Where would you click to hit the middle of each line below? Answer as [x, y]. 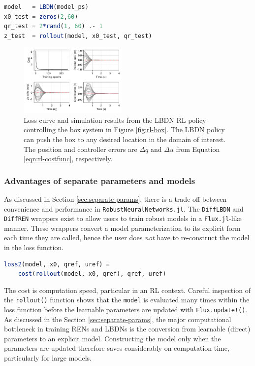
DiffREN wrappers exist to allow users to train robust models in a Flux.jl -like [123, 218]
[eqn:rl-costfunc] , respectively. [68, 159]
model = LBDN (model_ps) [46, 7]
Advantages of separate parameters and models [100, 180]
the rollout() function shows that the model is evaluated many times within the [127, 300]
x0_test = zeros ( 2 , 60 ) [41, 17]
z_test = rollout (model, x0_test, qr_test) [78, 36]
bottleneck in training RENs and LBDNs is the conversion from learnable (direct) [127, 329]
